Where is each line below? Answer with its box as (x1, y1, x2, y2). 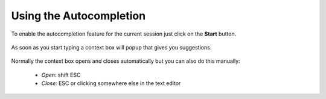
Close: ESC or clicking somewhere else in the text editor (41, 80, 181, 87)
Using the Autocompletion (11, 9, 146, 22)
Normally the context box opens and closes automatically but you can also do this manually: (11, 57, 241, 65)
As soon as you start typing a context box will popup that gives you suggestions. (11, 43, 212, 51)
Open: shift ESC (41, 71, 81, 78)
